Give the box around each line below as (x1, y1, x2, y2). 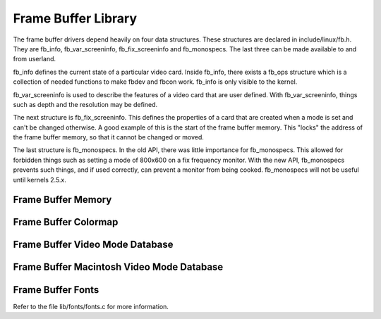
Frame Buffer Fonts (13, 284, 99, 296)
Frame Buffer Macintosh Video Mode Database (13, 261, 224, 273)
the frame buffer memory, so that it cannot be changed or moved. (13, 133, 205, 142)
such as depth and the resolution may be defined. (13, 100, 158, 108)
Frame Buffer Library (13, 11, 138, 26)
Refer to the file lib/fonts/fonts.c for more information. (13, 302, 169, 311)
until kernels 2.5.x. (13, 175, 67, 184)
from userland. (13, 55, 56, 63)
